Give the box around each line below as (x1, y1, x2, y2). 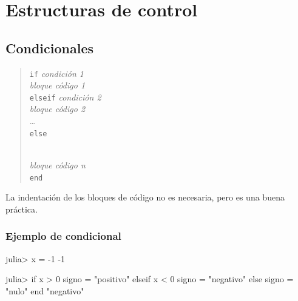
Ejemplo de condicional (5, 228, 121, 243)
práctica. (5, 202, 38, 215)
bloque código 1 (29, 79, 86, 91)
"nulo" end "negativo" (5, 284, 84, 297)
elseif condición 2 (29, 90, 101, 103)
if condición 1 (29, 67, 84, 79)
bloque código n (29, 158, 86, 171)
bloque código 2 (29, 102, 86, 115)
